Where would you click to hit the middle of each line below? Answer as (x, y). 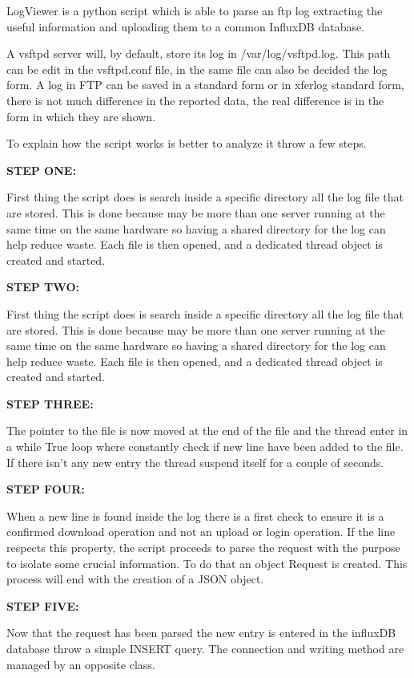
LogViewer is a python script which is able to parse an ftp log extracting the (195, 10)
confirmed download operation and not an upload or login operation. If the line (201, 532)
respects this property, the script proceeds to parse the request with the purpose (203, 548)
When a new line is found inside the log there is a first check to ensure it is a (195, 516)
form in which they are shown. (81, 116)
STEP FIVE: (43, 605)
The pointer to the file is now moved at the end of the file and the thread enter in (207, 430)
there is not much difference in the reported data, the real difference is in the (195, 100)
